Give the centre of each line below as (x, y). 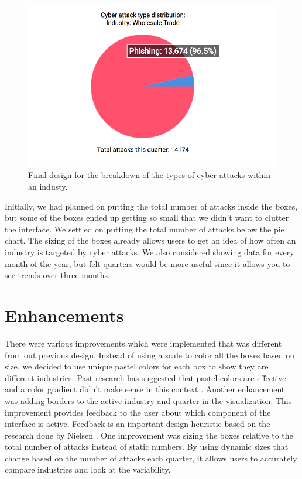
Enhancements (64, 315)
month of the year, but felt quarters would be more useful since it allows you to (147, 263)
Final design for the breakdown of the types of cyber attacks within (149, 175)
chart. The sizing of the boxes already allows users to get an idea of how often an (150, 240)
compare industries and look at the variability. (88, 469)
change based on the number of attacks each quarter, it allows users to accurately (151, 458)
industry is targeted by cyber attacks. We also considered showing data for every (150, 252)
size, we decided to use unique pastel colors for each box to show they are (137, 366)
